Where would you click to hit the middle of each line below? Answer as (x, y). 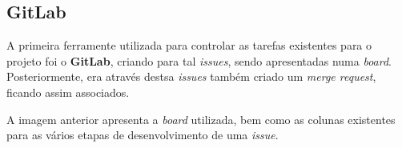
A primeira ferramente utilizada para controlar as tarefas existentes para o (189, 45)
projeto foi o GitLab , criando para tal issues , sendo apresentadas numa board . (199, 60)
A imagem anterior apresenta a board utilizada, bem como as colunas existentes (201, 119)
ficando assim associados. (68, 92)
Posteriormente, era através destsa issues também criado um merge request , (191, 76)
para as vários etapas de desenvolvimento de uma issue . (143, 135)
